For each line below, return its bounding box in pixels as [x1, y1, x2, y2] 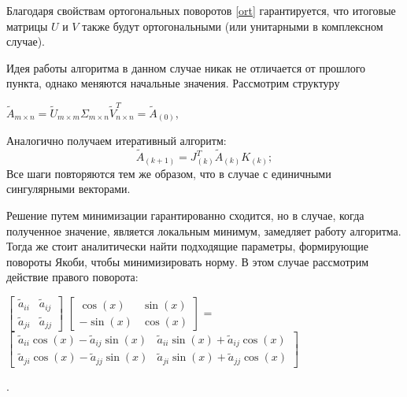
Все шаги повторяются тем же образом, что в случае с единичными [6, 165, 331, 181]
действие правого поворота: [6, 269, 139, 285]
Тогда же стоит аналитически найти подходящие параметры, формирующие [6, 238, 368, 254]
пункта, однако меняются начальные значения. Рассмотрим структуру [6, 75, 340, 91]
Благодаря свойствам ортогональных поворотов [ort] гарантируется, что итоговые [6, 2, 396, 18]
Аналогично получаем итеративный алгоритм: [6, 132, 227, 149]
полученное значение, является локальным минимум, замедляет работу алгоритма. [6, 222, 401, 239]
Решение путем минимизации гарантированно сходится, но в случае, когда [6, 206, 364, 223]
